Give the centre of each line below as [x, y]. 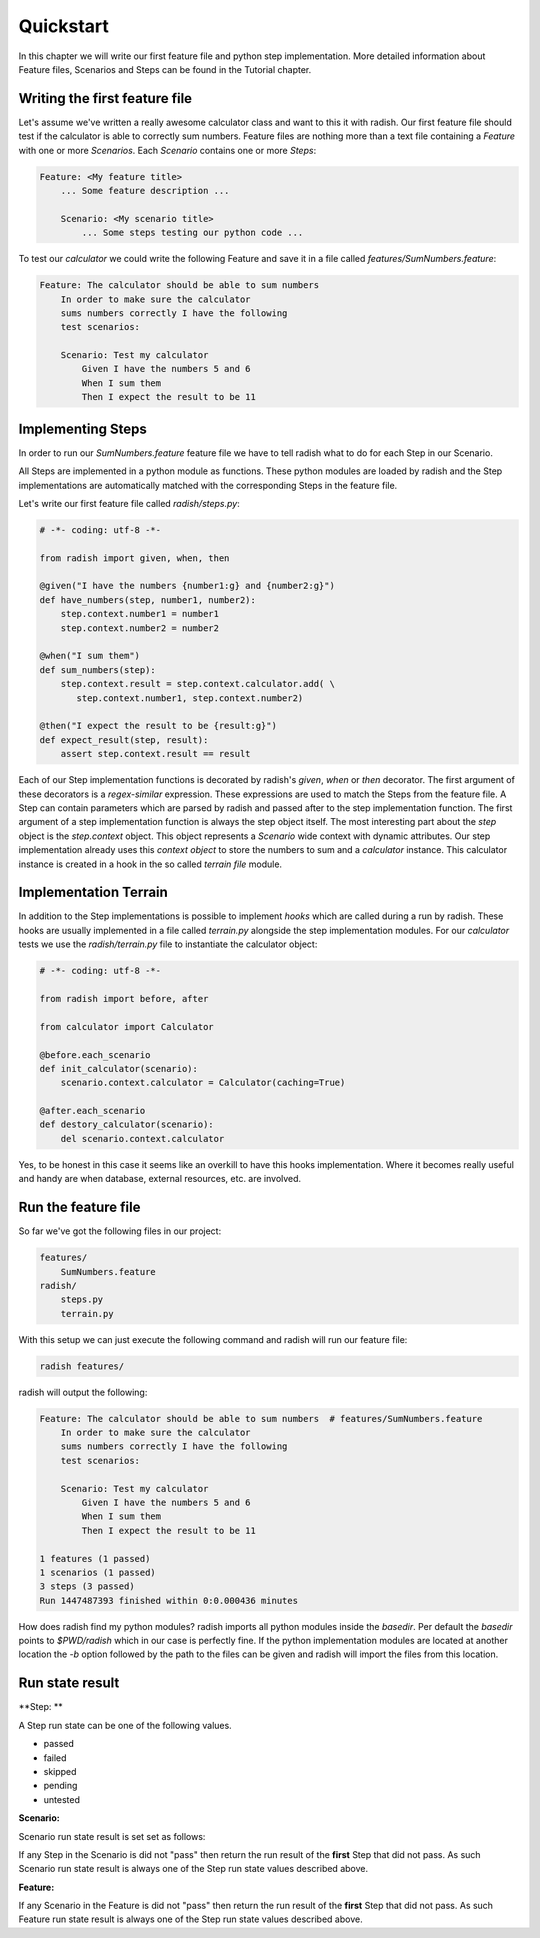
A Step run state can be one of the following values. [125, 1725]
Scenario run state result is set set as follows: [112, 1836]
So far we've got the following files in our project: [120, 1231]
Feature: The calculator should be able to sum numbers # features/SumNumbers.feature [261, 1418]
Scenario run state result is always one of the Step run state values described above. [193, 1869]
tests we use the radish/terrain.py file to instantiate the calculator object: [168, 944]
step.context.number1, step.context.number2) [190, 698]
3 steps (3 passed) [87, 1586]
